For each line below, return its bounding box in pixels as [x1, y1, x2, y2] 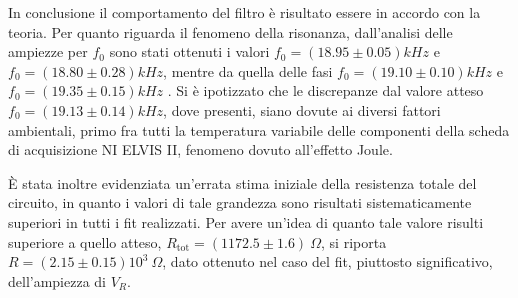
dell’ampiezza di [8, 270, 106, 291]
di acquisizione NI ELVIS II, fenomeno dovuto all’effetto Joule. [8, 139, 393, 160]
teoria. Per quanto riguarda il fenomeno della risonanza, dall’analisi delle [8, 21, 453, 42]
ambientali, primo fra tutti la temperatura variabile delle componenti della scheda [8, 119, 510, 140]
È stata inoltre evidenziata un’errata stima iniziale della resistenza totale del [8, 172, 477, 193]
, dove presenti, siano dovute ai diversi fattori [163, 99, 441, 120]
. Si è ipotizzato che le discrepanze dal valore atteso [167, 80, 484, 101]
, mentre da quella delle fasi [163, 60, 333, 81]
